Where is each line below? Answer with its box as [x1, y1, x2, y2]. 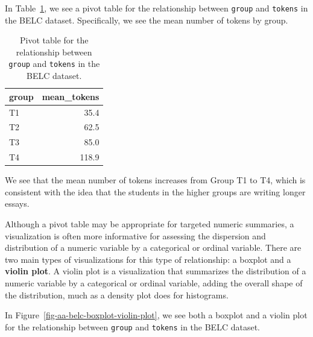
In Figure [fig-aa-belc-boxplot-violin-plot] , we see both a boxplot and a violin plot [5, 309, 308, 321]
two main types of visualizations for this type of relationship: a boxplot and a [5, 253, 291, 265]
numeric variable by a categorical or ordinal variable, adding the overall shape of [5, 276, 303, 289]
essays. [5, 197, 30, 210]
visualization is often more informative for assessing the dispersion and [5, 229, 266, 242]
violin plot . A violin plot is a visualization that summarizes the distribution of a [5, 265, 306, 277]
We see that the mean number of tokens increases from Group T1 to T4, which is [5, 174, 306, 186]
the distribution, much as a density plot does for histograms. [5, 288, 229, 301]
